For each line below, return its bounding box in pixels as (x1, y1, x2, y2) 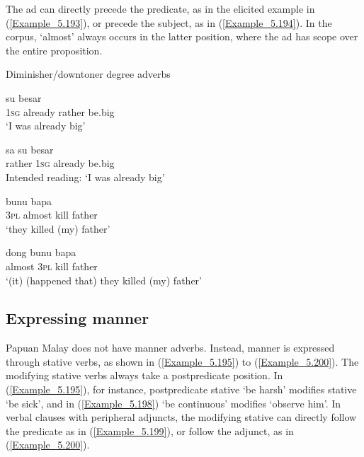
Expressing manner (6, 307, 149, 329)
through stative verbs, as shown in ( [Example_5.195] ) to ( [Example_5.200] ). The (6, 354, 359, 369)
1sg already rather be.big (6, 104, 115, 119)
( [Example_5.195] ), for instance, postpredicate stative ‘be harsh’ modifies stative (6, 382, 357, 397)
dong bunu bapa (6, 245, 76, 260)
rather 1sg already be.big (6, 156, 115, 170)
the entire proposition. (6, 42, 103, 57)
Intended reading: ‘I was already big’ (6, 169, 165, 184)
